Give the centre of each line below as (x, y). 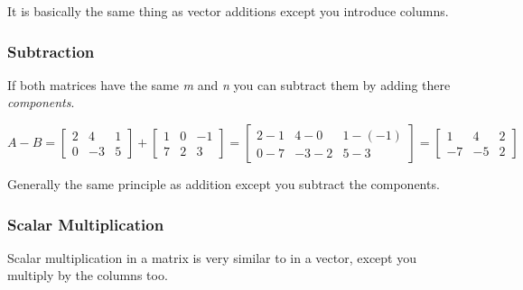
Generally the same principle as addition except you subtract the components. (224, 184)
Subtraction (51, 51)
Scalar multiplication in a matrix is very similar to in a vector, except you (212, 257)
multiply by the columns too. (88, 275)
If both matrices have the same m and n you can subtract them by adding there (229, 84)
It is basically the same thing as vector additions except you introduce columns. (228, 11)
